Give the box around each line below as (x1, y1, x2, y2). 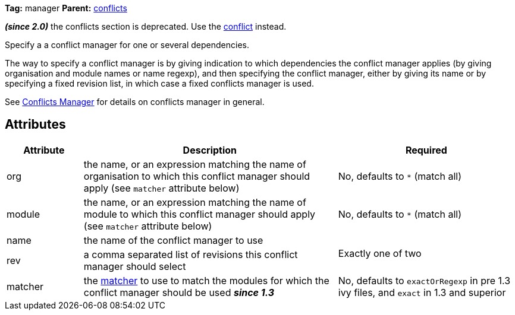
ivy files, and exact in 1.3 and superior (338, 286, 506, 298)
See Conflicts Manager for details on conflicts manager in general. (5, 97, 265, 107)
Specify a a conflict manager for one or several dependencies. (5, 40, 250, 50)
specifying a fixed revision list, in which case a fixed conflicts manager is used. (5, 78, 314, 88)
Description (183, 144, 237, 156)
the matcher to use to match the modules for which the (83, 274, 329, 287)
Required (405, 144, 447, 156)
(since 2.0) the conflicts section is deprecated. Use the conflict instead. (5, 21, 287, 31)
